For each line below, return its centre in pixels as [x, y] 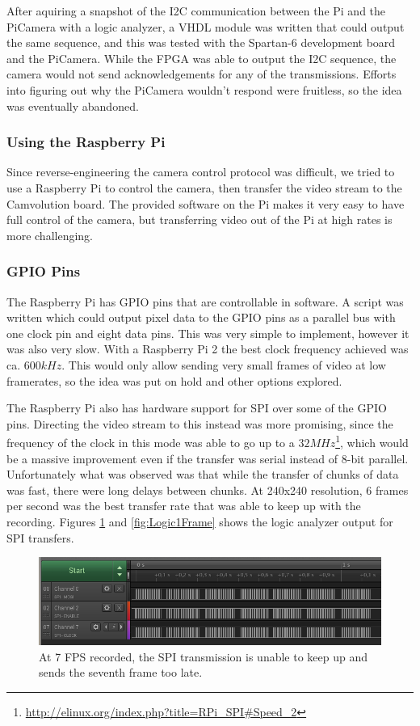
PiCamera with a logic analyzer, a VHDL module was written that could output [206, 26]
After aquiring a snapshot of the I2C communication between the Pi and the [196, 11]
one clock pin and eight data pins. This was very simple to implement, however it [208, 333]
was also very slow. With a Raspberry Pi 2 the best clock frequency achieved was [208, 349]
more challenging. [50, 235]
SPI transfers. [40, 537]
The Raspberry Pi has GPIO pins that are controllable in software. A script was [205, 301]
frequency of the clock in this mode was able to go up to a [151, 442]
